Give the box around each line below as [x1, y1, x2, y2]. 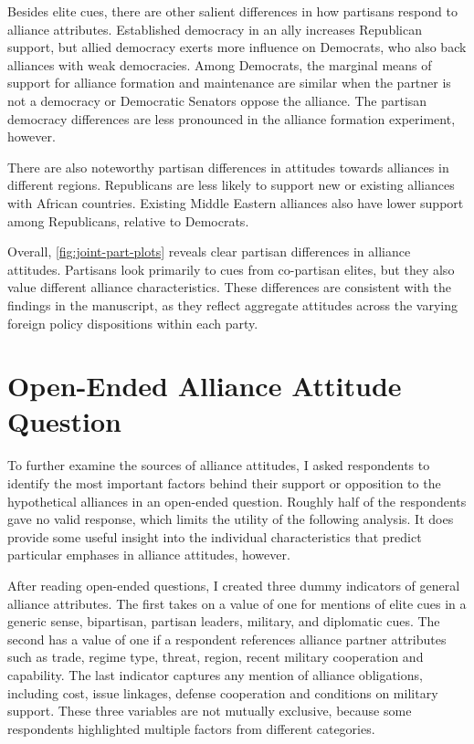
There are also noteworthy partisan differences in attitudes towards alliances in [7, 157, 449, 176]
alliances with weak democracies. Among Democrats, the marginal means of [7, 55, 432, 74]
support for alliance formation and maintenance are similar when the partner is [7, 73, 451, 92]
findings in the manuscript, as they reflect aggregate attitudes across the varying [7, 295, 458, 314]
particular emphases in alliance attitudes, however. [7, 545, 290, 564]
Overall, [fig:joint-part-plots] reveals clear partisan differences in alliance [7, 242, 411, 261]
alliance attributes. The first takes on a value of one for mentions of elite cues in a [7, 593, 467, 613]
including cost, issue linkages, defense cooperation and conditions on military [7, 683, 438, 702]
